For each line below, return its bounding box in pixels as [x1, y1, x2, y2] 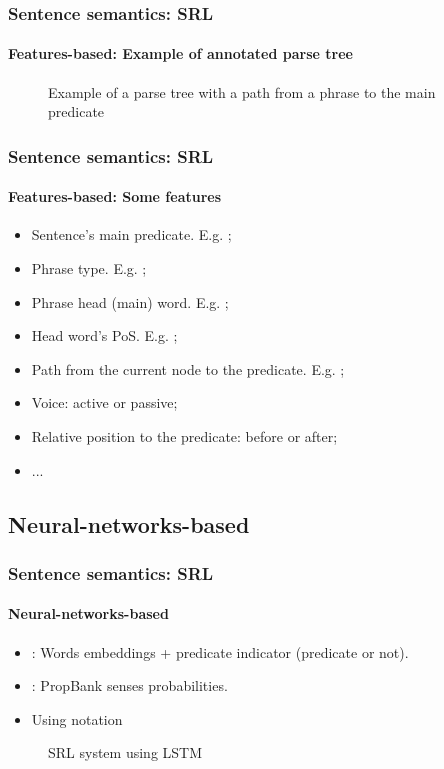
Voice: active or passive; [31, 392, 178, 413]
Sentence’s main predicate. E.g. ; [31, 224, 232, 245]
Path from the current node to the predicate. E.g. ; [31, 358, 345, 379]
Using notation [31, 708, 123, 729]
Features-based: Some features [8, 186, 222, 207]
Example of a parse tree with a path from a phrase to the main [48, 81, 436, 102]
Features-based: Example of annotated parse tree [8, 43, 353, 64]
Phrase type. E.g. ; [31, 258, 147, 279]
